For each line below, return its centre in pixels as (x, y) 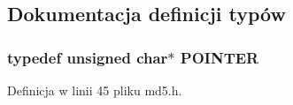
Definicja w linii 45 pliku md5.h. (95, 90)
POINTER (220, 57)
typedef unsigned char (88, 57)
